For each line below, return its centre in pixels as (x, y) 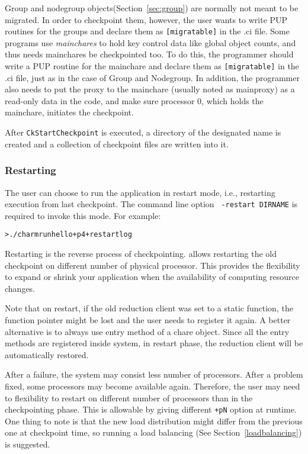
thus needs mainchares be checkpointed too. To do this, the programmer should (149, 54)
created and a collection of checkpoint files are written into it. (117, 144)
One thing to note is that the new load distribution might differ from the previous (154, 421)
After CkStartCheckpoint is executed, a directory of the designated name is (143, 132)
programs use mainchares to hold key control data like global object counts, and (150, 42)
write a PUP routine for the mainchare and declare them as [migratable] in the (152, 66)
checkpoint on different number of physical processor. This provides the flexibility (153, 265)
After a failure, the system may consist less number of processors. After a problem (154, 374)
